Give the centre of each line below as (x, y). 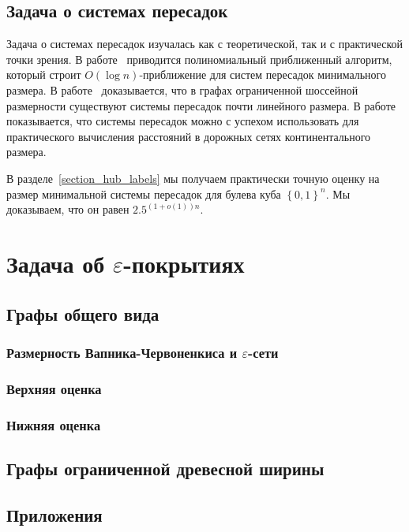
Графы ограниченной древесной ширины (165, 468)
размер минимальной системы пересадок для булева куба (144, 193)
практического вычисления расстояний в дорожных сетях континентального (189, 136)
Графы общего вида (83, 313)
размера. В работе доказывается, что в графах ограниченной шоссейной (182, 89)
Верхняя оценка (54, 388)
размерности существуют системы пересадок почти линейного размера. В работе (201, 105)
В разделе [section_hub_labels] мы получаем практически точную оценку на (193, 178)
